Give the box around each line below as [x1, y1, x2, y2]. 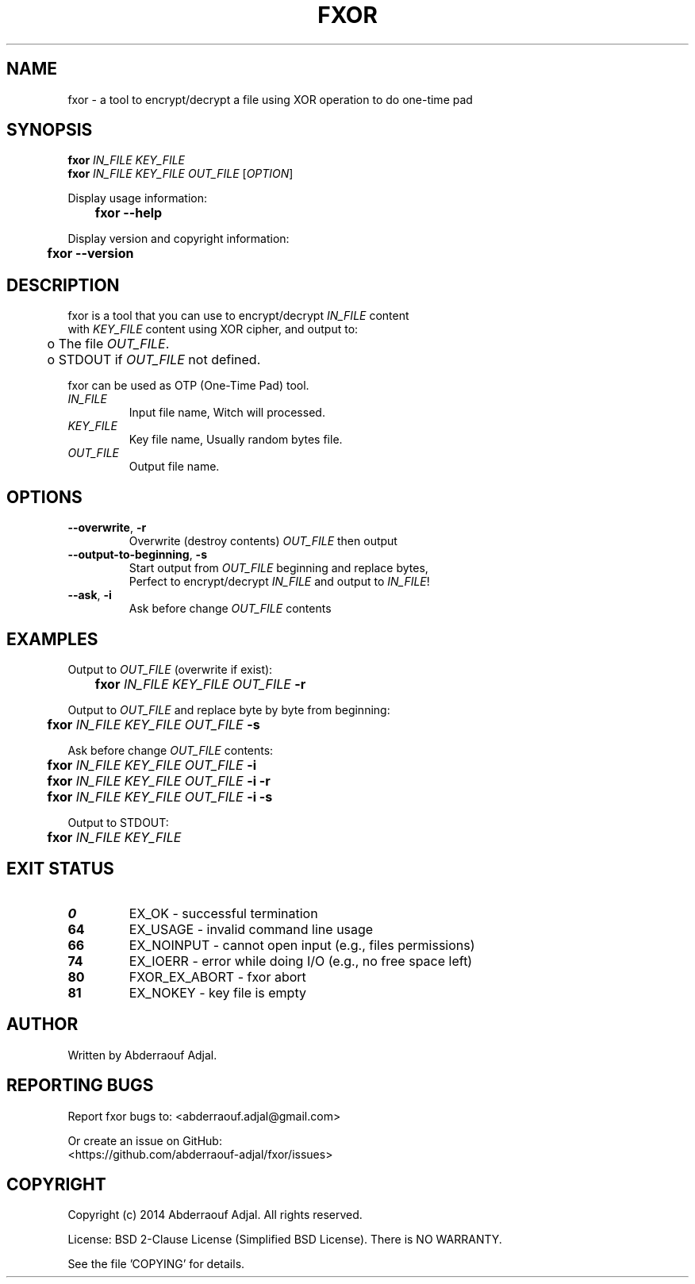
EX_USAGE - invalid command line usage [129, 921, 374, 937]
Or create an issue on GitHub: [67, 1133, 222, 1148]
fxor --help [94, 205, 163, 221]
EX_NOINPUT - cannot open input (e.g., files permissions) [129, 936, 475, 953]
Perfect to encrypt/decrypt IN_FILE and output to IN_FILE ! [129, 575, 430, 589]
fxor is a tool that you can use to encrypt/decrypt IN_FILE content [67, 309, 409, 323]
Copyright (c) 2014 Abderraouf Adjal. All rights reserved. [67, 1208, 363, 1222]
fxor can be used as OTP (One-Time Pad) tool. [67, 379, 309, 393]
